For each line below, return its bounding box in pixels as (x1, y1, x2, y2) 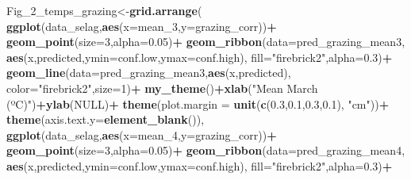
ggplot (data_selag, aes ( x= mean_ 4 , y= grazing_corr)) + (6, 126, 277, 143)
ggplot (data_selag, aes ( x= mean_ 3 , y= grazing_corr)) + (6, 17, 277, 34)
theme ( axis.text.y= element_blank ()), (6, 111, 205, 128)
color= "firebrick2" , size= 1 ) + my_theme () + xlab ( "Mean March (6, 79, 318, 96)
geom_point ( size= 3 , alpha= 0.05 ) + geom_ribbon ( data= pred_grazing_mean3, (6, 33, 405, 50)
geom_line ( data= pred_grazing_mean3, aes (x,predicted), (6, 64, 291, 81)
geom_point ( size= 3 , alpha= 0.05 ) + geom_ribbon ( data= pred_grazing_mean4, (6, 142, 405, 159)
